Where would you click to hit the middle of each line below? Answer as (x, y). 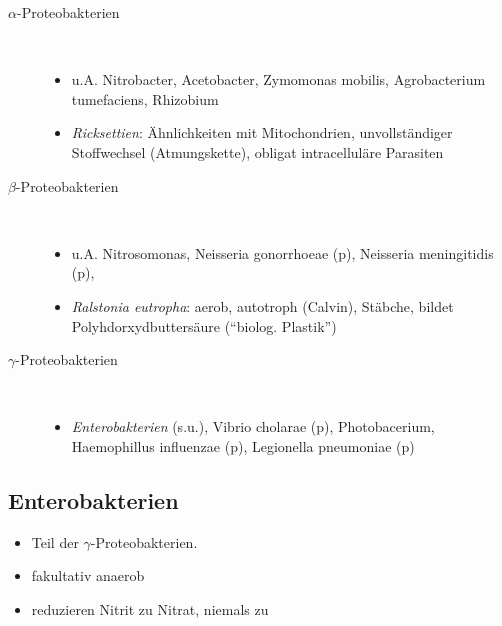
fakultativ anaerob (88, 575)
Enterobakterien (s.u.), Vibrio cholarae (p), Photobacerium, (253, 426)
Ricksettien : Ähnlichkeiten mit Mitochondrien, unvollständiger (262, 132)
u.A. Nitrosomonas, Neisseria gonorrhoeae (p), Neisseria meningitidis (282, 252)
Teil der (55, 541)
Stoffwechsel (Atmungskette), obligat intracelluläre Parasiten (257, 151)
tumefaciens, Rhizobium (145, 98)
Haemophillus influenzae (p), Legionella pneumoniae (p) (243, 445)
